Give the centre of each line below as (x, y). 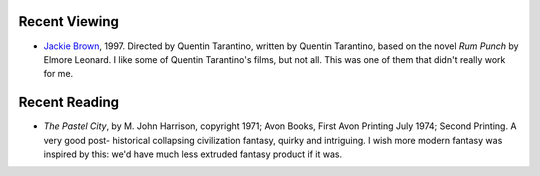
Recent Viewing (69, 21)
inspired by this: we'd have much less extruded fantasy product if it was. (193, 154)
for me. (58, 74)
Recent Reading (69, 102)
